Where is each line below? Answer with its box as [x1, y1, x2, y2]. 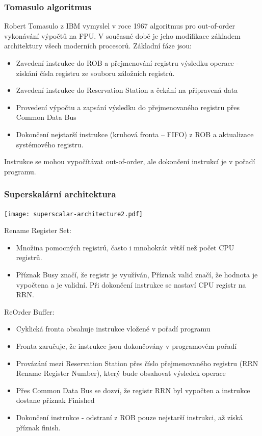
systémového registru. [16, 139, 84, 149]
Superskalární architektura [4, 188, 116, 200]
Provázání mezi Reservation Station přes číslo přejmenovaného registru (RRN [16, 357, 258, 368]
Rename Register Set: [4, 225, 71, 236]
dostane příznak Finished [16, 395, 95, 405]
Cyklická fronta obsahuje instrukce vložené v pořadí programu [16, 323, 211, 334]
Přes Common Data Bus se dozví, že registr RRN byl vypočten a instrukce [16, 384, 250, 395]
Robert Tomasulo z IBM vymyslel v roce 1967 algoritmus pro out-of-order [4, 20, 235, 31]
